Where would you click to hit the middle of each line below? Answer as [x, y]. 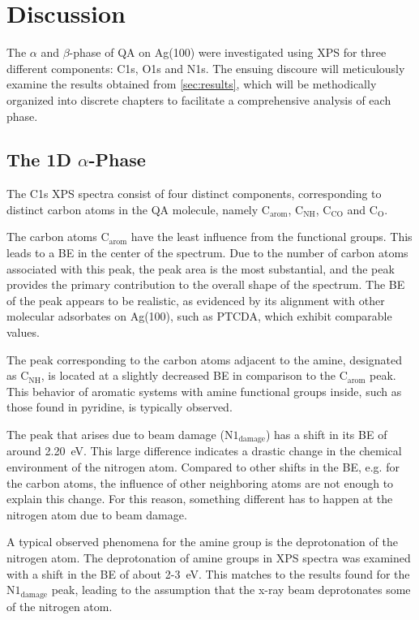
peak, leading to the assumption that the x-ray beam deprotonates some [231, 590]
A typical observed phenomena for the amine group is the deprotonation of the [202, 542]
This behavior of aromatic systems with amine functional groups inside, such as [204, 391]
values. [23, 332]
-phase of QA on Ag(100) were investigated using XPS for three [228, 52]
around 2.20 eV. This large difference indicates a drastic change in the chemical [204, 451]
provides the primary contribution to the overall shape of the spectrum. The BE [206, 284]
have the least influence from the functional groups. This [271, 237]
